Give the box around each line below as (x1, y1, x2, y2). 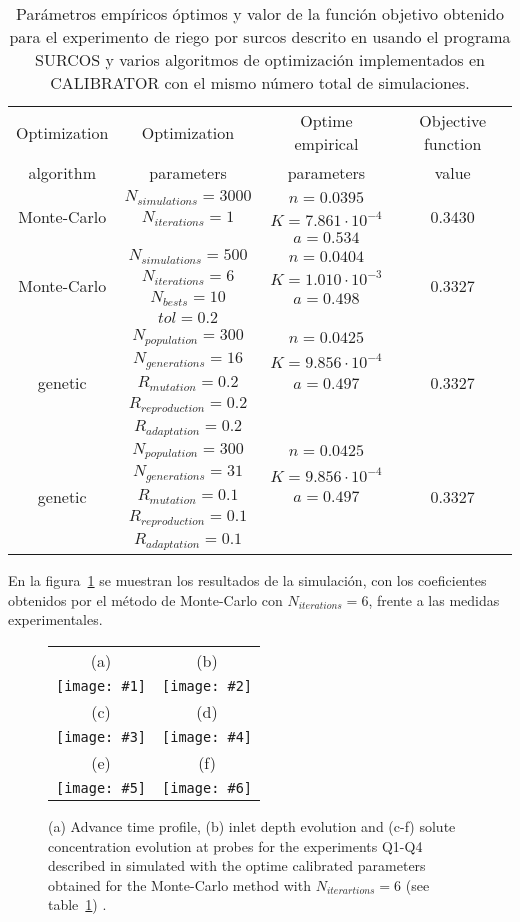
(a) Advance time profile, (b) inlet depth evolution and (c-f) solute (48, 815, 456, 836)
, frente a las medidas (368, 589, 500, 610)
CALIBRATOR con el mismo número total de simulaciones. (50, 71, 470, 94)
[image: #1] (56, 677, 147, 694)
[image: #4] (162, 728, 253, 745)
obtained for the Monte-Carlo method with (48, 874, 311, 895)
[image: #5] (56, 779, 147, 796)
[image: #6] (162, 779, 253, 796)
